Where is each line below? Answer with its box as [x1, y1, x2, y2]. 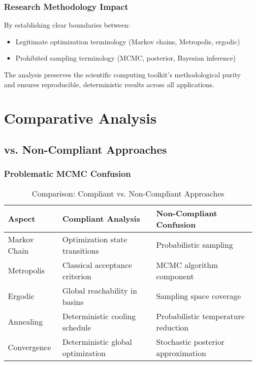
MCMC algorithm [156, 259, 218, 270]
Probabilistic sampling [156, 239, 233, 251]
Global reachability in [62, 284, 137, 296]
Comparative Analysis [4, 108, 157, 128]
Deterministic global [62, 335, 132, 347]
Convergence [8, 341, 51, 353]
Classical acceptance [62, 259, 132, 270]
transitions [62, 244, 99, 256]
